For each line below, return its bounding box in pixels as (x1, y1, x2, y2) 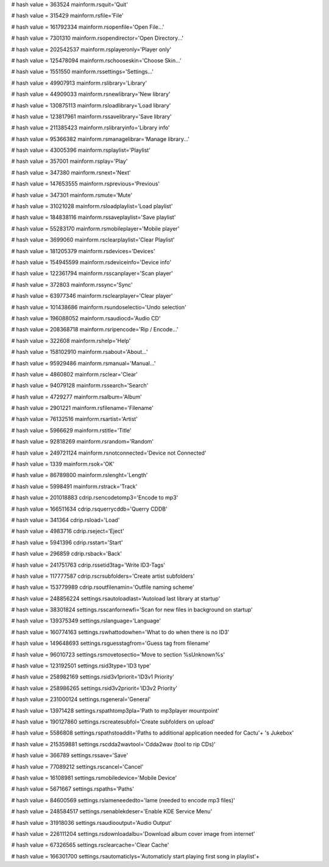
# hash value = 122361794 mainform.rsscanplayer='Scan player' (11, 270, 173, 277)
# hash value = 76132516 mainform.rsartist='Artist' (11, 416, 138, 423)
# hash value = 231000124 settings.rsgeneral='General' (11, 696, 151, 703)
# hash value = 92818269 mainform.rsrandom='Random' (11, 438, 154, 445)
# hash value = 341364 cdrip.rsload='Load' (11, 516, 120, 523)
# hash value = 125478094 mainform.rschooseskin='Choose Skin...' (11, 57, 182, 64)
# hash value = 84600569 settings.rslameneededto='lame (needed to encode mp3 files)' (11, 796, 236, 804)
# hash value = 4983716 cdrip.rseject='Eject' (11, 528, 124, 535)
